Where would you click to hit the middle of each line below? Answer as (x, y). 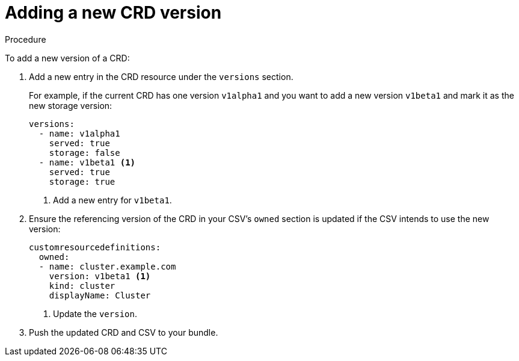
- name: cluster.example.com (107, 266)
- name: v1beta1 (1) (87, 162)
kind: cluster (82, 285)
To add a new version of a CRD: (67, 58)
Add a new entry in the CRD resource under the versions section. (161, 76)
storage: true (82, 181)
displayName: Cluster (100, 295)
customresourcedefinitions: (95, 247)
